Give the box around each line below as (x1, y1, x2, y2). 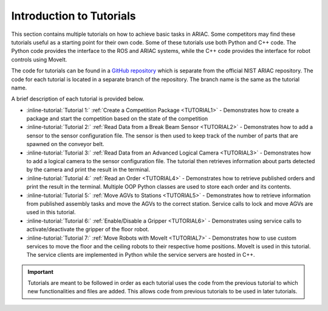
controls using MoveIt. (11, 55, 67, 63)
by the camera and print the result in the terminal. (26, 166, 151, 173)
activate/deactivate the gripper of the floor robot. (26, 226, 149, 233)
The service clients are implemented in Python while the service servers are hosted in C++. (26, 251, 255, 259)
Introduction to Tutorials (11, 9, 136, 23)
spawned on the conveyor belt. (26, 141, 104, 148)
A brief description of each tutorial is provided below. (11, 95, 145, 103)
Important (27, 268, 54, 275)
